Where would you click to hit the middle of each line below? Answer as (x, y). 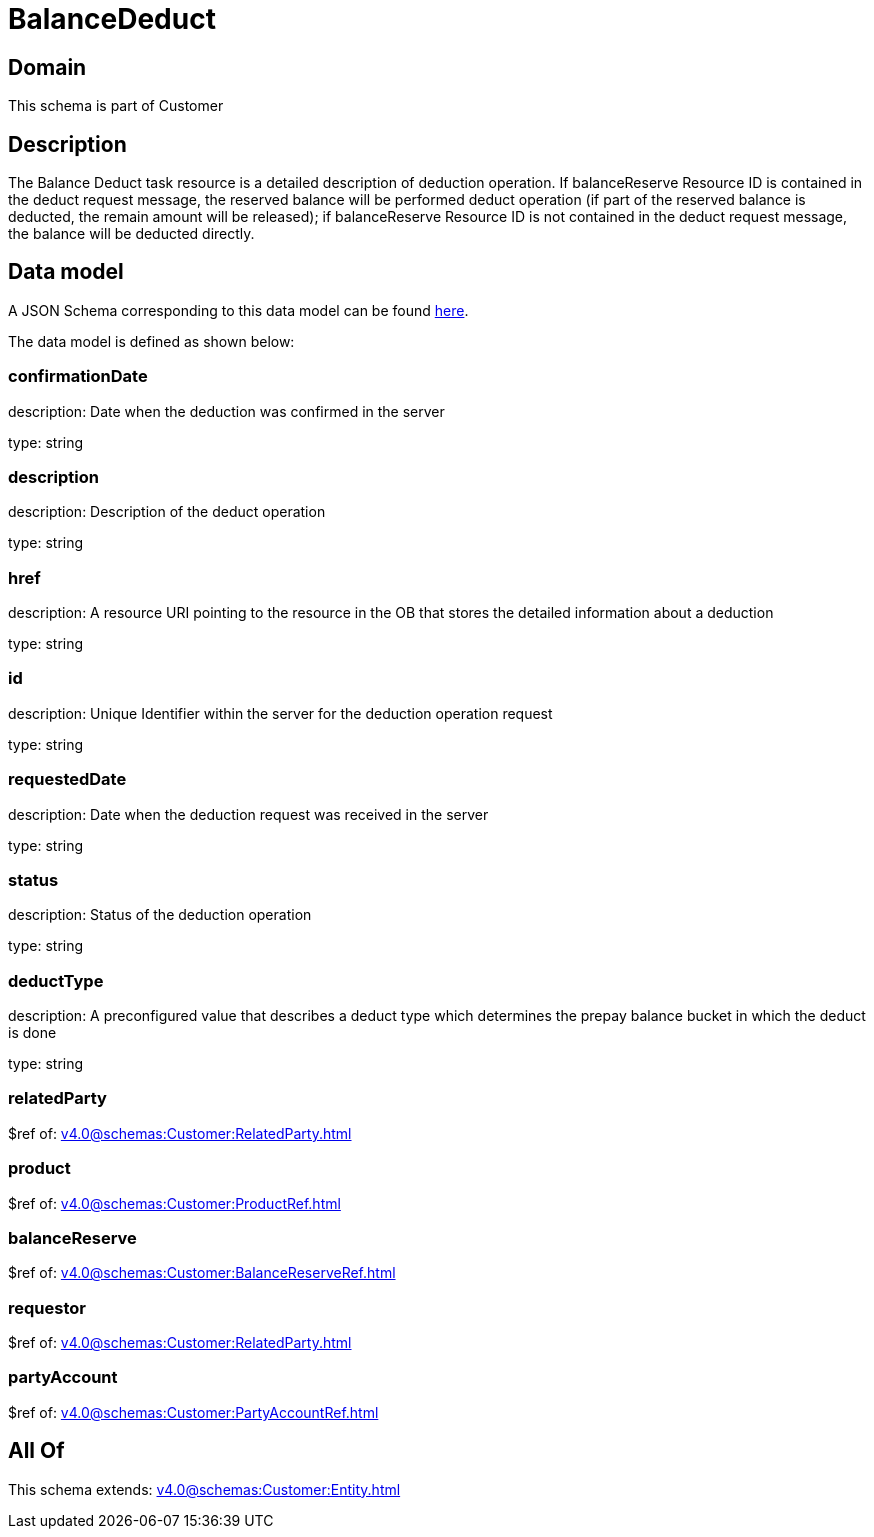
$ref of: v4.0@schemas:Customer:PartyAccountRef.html (193, 1412)
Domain (47, 67)
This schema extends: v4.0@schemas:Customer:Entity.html (204, 1489)
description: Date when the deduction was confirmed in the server (226, 411)
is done (32, 1033)
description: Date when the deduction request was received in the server (248, 814)
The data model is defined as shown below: (151, 341)
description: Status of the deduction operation (160, 915)
